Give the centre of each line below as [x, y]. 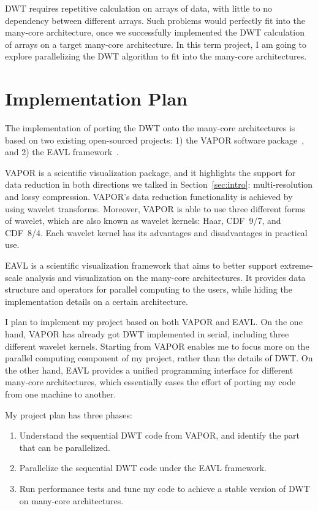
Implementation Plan [97, 98]
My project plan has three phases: [69, 414]
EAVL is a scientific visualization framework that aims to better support [141, 265]
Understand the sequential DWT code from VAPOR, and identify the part [159, 435]
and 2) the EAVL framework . [62, 152]
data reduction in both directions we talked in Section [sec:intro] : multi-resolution [159, 184]
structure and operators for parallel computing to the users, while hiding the [149, 289]
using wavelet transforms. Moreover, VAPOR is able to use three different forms [155, 208]
